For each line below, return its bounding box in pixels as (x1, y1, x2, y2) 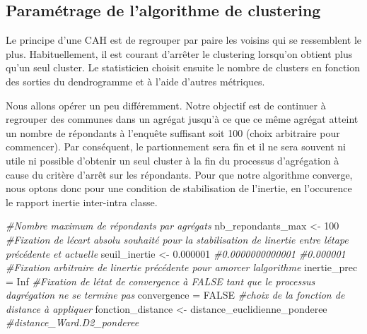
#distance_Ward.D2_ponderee (6, 315, 139, 330)
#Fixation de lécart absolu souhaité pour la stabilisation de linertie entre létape (6, 232, 349, 246)
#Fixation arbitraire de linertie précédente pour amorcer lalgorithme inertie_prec (6, 260, 358, 275)
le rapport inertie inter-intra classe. (6, 194, 158, 209)
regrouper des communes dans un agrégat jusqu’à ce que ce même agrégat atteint (6, 112, 359, 126)
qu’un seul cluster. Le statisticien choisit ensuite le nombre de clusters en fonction (6, 60, 361, 75)
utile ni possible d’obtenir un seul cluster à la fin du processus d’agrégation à (6, 153, 339, 167)
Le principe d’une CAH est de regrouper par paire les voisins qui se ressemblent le (6, 32, 362, 47)
